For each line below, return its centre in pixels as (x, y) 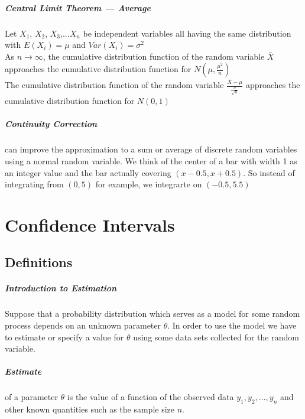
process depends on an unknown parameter (83, 325)
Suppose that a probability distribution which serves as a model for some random (152, 314)
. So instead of (269, 172)
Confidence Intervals (90, 224)
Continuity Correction (51, 124)
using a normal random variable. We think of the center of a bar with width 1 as (151, 160)
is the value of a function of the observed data (150, 397)
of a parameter (31, 397)
